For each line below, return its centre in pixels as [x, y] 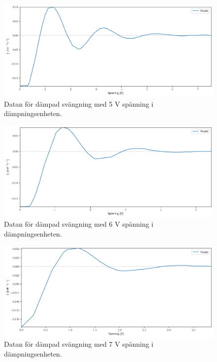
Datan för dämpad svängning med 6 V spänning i [79, 224]
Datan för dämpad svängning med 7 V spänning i [79, 344]
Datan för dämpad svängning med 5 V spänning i [79, 103]
